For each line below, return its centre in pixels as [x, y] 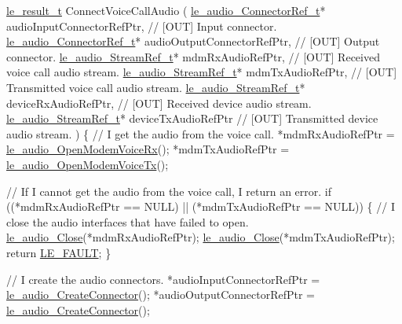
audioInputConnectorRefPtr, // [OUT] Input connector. [142, 26]
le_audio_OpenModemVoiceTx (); [88, 164]
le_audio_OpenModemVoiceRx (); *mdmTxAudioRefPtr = [148, 149]
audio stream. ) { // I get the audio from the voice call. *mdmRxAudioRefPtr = [201, 133]
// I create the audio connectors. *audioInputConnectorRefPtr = [163, 279]
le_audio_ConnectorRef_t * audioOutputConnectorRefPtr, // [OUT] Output [193, 41]
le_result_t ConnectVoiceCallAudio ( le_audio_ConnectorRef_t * [166, 10]
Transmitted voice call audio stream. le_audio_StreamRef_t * [156, 87]
